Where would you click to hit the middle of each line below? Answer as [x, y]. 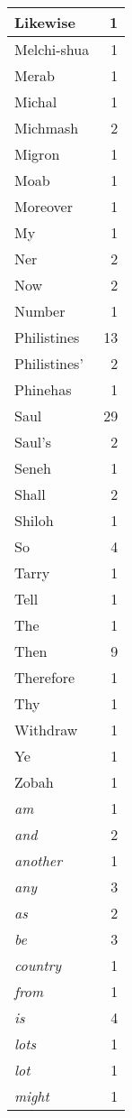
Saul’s [33, 442]
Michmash [47, 128]
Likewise [45, 22]
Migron [37, 154]
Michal [36, 102]
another [38, 860]
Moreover [44, 206]
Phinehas [43, 389]
